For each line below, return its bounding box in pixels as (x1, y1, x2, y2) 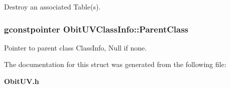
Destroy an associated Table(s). (4, 1, 101, 11)
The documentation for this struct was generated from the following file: (4, 59, 226, 69)
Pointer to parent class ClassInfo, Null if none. (4, 42, 147, 52)
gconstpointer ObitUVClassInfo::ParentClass (4, 22, 189, 35)
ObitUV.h (4, 76, 39, 86)
